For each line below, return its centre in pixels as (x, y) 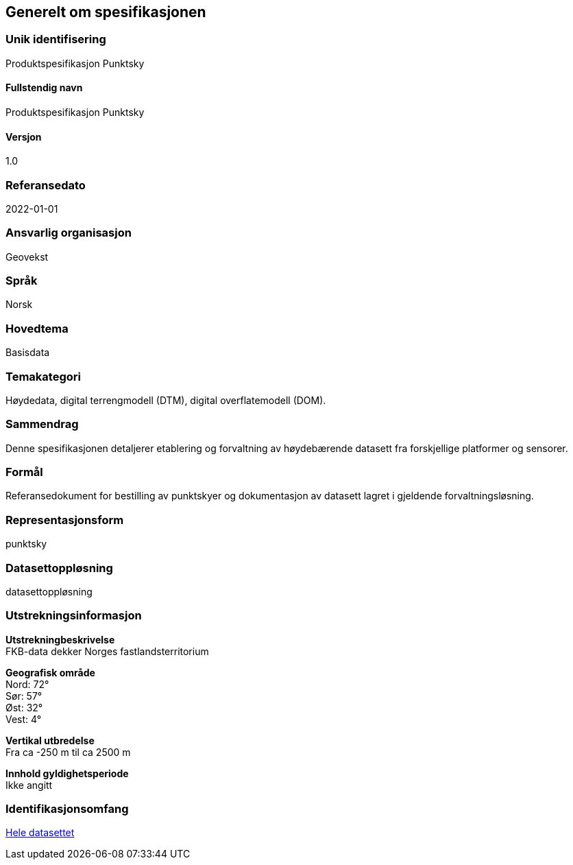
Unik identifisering (56, 39)
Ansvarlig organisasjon (69, 233)
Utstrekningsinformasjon (74, 616)
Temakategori (43, 376)
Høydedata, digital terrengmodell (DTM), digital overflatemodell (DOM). (166, 400)
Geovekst (27, 257)
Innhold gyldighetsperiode (67, 773)
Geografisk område (50, 672)
